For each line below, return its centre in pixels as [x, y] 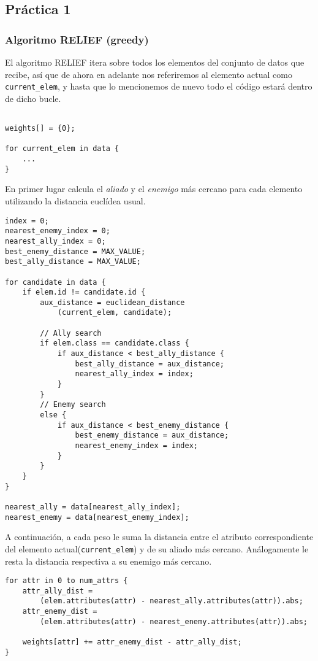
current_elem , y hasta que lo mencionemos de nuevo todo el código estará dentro [159, 86]
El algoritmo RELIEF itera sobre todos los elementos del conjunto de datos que [155, 62]
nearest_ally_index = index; [134, 374]
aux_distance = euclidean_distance [112, 302]
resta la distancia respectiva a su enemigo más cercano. [108, 561]
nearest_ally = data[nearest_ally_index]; [93, 507]
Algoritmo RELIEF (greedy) [77, 39]
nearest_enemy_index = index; [136, 446]
